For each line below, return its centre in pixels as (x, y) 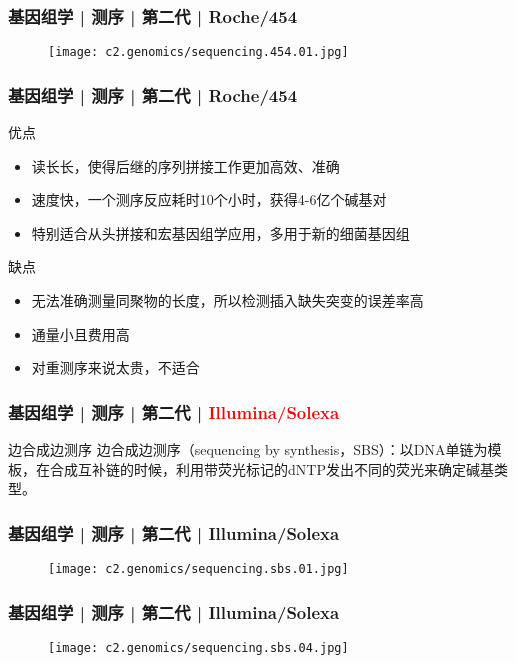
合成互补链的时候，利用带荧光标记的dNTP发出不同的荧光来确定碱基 (271, 468)
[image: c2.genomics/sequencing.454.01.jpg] (198, 52)
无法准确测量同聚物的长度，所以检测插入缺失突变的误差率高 (227, 300)
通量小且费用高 (80, 333)
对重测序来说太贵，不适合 (115, 367)
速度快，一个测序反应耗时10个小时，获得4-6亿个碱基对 (209, 199)
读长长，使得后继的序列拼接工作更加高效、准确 (185, 165)
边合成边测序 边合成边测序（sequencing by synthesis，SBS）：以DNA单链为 (248, 449)
